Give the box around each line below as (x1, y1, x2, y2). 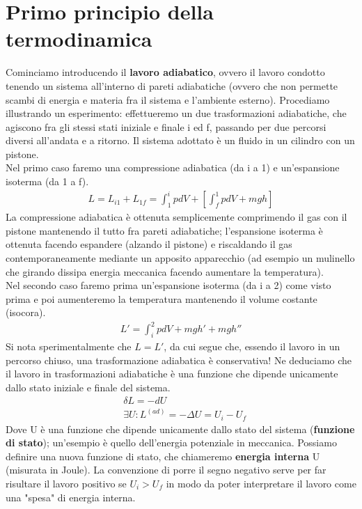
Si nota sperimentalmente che (6, 339, 132, 354)
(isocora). (6, 305, 46, 320)
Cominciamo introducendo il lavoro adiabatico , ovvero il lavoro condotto (6, 65, 325, 79)
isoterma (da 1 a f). (6, 174, 89, 189)
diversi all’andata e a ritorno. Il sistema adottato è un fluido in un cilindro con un (6, 133, 355, 148)
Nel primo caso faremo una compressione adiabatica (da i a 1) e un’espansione (6, 160, 340, 175)
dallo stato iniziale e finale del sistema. (6, 380, 171, 395)
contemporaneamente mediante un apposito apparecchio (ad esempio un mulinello (6, 250, 355, 265)
